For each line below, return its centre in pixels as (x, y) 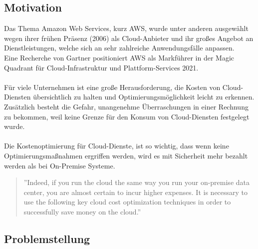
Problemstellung (47, 238)
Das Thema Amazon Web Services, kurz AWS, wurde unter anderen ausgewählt (126, 28)
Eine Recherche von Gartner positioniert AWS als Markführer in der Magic (119, 57)
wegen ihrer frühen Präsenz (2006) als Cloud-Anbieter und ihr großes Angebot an (129, 38)
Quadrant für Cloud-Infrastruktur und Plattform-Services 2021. (101, 67)
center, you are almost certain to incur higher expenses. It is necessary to (136, 192)
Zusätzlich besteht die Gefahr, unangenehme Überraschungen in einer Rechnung (126, 106)
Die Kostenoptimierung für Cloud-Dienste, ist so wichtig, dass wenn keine (117, 146)
